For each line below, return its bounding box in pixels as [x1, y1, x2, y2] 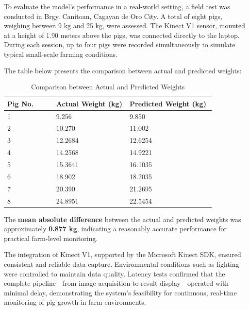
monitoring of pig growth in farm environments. [4, 297, 146, 307]
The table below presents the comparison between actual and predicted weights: [4, 65, 242, 75]
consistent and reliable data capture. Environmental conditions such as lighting [4, 258, 239, 269]
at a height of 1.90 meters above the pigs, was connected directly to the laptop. [4, 30, 240, 40]
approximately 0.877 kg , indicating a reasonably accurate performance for [4, 224, 227, 234]
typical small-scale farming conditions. [4, 49, 117, 59]
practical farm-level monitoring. [4, 233, 98, 243]
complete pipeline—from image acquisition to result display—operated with [4, 278, 229, 288]
